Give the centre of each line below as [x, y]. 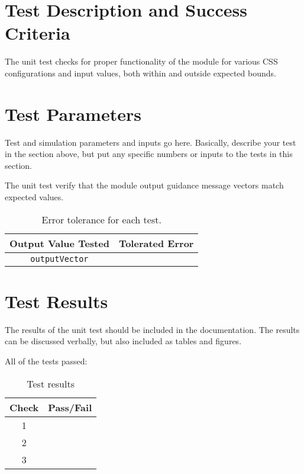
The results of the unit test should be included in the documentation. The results [152, 329]
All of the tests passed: [46, 361]
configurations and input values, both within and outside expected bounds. [140, 73]
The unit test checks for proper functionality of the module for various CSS [141, 61]
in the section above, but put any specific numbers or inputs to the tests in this [149, 154]
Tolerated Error [156, 243]
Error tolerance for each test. [101, 219]
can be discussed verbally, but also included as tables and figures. [123, 341]
